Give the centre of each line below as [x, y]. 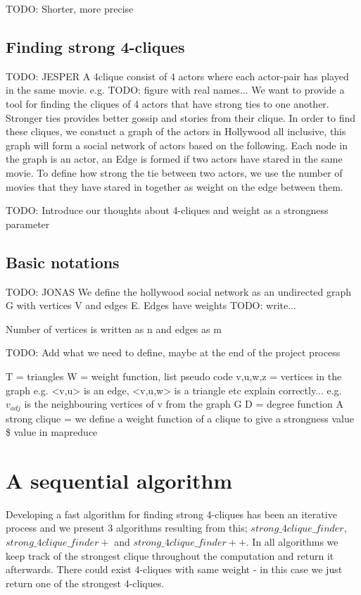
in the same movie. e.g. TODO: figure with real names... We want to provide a [175, 90]
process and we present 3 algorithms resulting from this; [127, 528]
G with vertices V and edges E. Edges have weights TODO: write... [151, 305]
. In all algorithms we [292, 542]
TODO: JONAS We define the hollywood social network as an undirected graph [179, 291]
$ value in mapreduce [52, 432]
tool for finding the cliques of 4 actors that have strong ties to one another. [167, 103]
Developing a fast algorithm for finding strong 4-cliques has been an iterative [171, 514]
